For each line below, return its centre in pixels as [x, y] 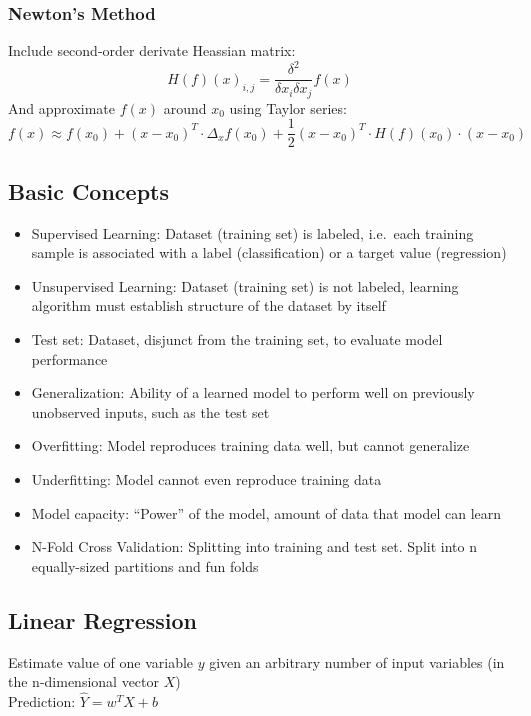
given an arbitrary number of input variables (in [357, 661]
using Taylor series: [288, 107]
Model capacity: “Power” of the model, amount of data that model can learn [266, 512]
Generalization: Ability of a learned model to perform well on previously [253, 392]
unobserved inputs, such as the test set [150, 411]
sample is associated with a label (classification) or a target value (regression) [269, 252]
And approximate [62, 107]
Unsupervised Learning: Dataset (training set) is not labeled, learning [245, 285]
